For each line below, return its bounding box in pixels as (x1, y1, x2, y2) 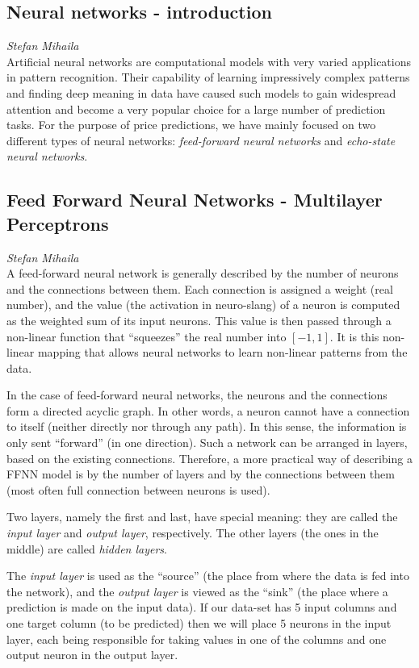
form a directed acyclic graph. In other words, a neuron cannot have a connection (6, 402, 410, 419)
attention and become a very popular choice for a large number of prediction (6, 100, 386, 117)
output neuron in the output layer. (6, 646, 178, 663)
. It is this (329, 328, 379, 344)
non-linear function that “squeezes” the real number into (6, 328, 287, 344)
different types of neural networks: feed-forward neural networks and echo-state (6, 132, 396, 148)
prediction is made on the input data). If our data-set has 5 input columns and (6, 599, 397, 616)
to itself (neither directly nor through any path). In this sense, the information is (6, 418, 407, 435)
